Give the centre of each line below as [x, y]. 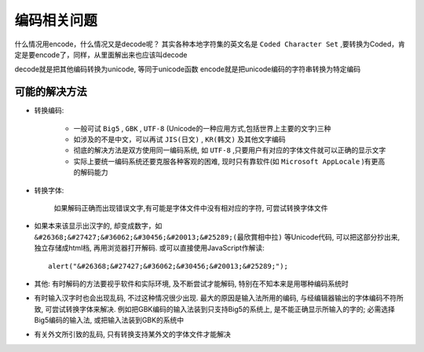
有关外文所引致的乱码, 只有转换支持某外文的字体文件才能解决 [132, 335]
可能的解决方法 [51, 92]
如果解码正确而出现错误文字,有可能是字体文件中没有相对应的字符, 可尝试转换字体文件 [191, 207]
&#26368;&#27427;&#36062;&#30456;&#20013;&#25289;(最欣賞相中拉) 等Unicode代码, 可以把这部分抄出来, [217, 236]
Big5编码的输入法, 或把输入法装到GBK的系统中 [109, 320]
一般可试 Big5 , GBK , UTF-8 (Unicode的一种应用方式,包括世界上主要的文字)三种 [202, 128]
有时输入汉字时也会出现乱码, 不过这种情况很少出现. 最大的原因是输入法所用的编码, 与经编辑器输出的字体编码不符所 [219, 298]
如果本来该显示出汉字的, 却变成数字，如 [98, 226]
